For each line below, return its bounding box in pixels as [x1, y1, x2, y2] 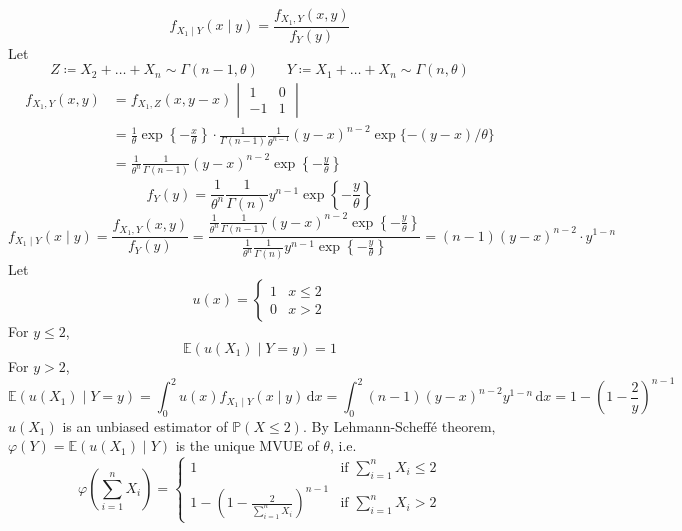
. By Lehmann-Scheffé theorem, [302, 415, 496, 436]
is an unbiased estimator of [62, 415, 228, 436]
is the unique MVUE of [175, 435, 319, 456]
